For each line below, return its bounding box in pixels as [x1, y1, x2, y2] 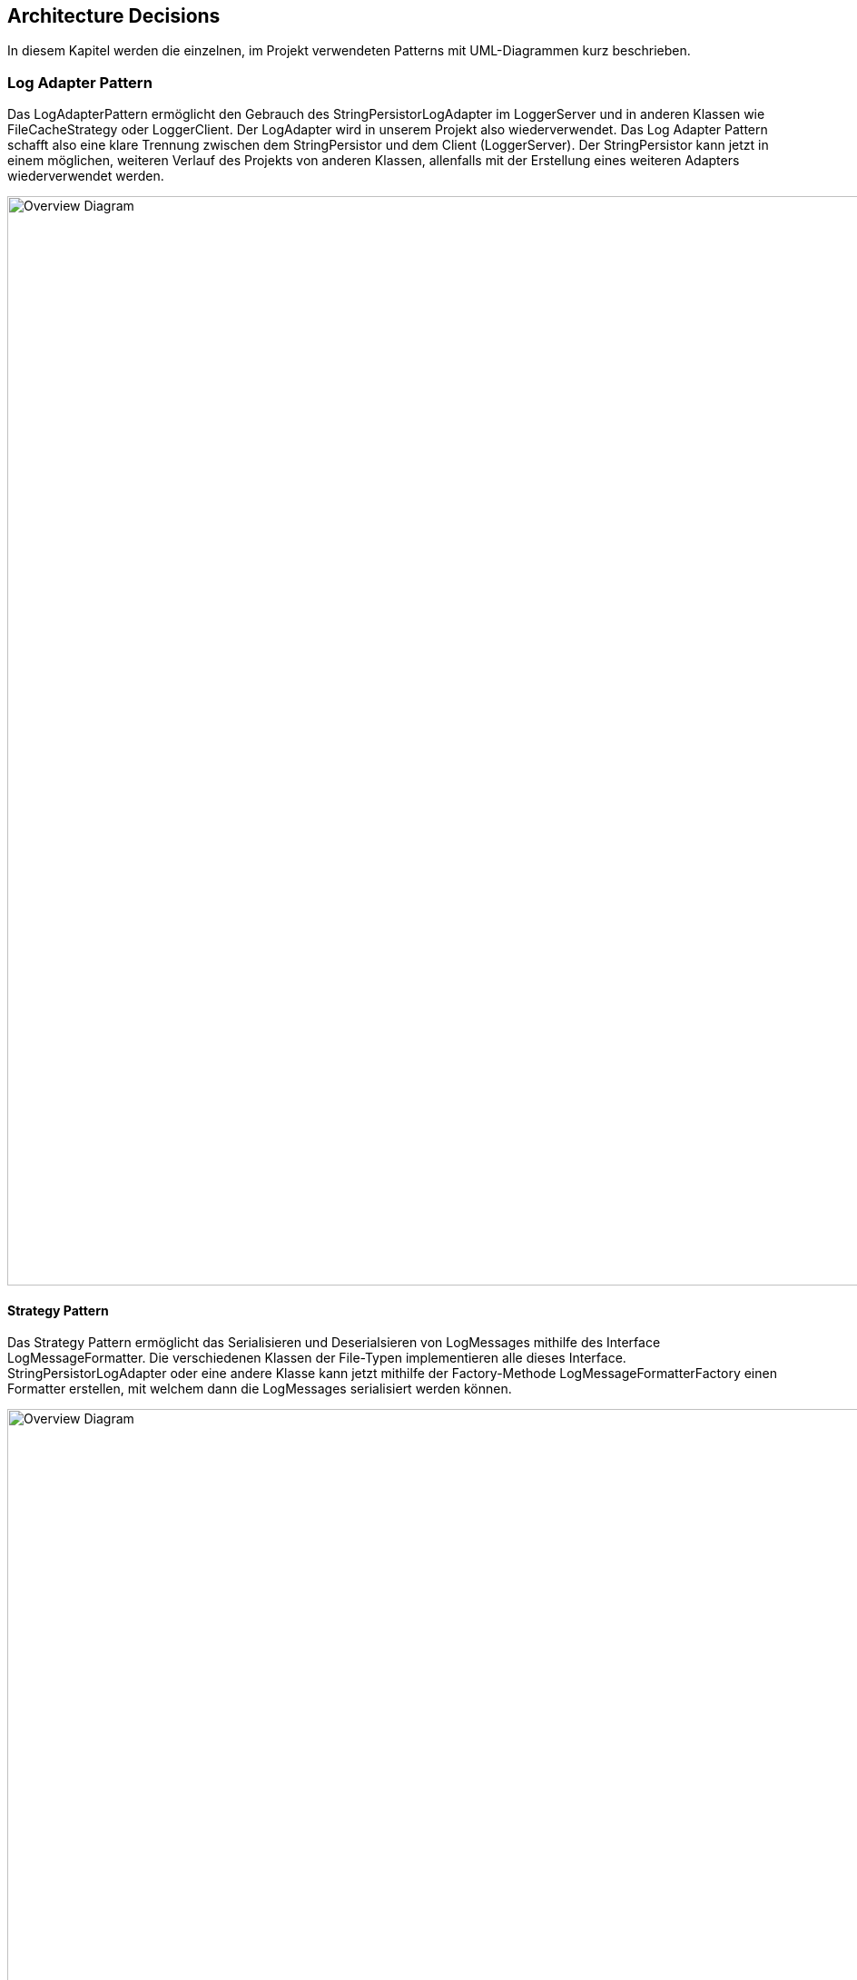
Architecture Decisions [7, 5, 221, 27]
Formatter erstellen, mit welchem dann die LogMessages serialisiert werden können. [7, 1381, 512, 1397]
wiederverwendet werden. [7, 168, 164, 184]
